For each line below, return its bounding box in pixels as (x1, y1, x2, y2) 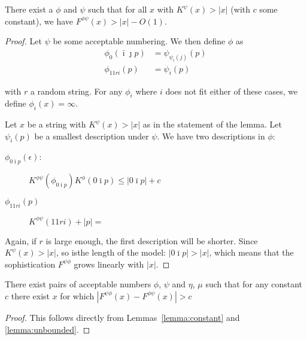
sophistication (5, 257, 56, 270)
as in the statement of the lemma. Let (142, 118, 282, 130)
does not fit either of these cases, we (165, 84, 298, 97)
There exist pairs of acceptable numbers (5, 278, 151, 290)
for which (60, 289, 95, 302)
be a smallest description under (34, 129, 149, 142)
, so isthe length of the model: (56, 246, 166, 259)
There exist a (5, 3, 53, 15)
